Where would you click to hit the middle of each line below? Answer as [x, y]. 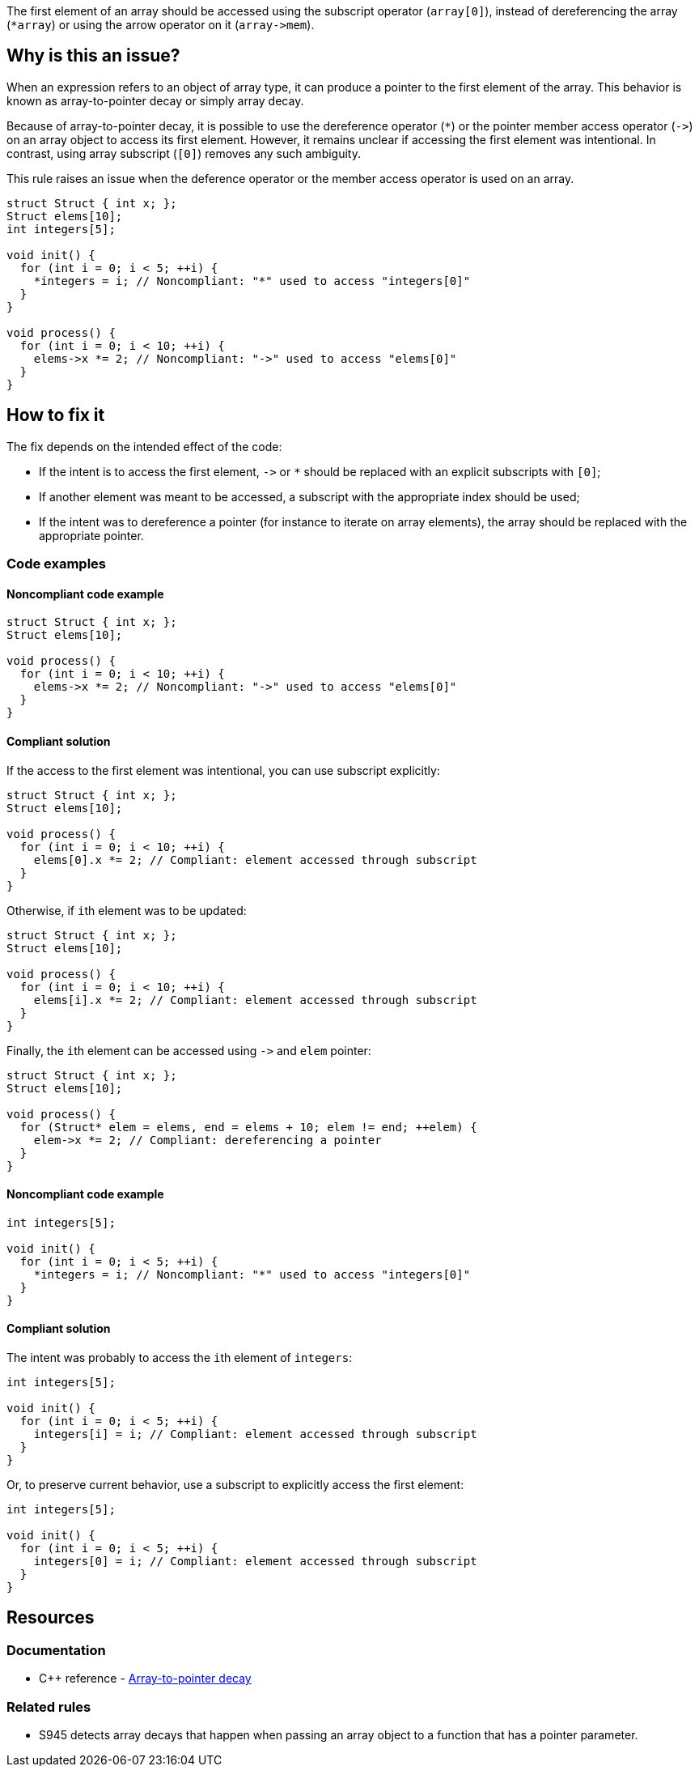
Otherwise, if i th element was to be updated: [127, 910]
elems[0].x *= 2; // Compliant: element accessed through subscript [255, 860]
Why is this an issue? [93, 56]
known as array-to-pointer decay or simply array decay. [155, 100]
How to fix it [56, 415]
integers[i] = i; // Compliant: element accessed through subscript [255, 1434]
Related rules [49, 1706]
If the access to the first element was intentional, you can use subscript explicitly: [223, 770]
